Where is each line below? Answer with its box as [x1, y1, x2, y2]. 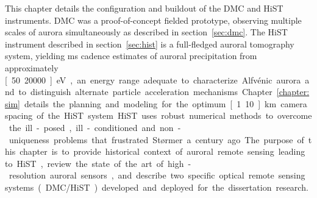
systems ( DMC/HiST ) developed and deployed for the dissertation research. [5, 180, 308, 193]
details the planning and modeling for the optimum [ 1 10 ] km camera [24, 97, 307, 110]
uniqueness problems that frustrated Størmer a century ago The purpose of [9, 133, 304, 146]
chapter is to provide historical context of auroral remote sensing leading [20, 145, 305, 158]
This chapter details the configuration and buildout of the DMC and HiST [5, 2, 283, 14]
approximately [5, 61, 59, 74]
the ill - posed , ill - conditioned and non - [9, 121, 181, 133]
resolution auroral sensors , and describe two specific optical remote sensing [9, 169, 305, 182]
